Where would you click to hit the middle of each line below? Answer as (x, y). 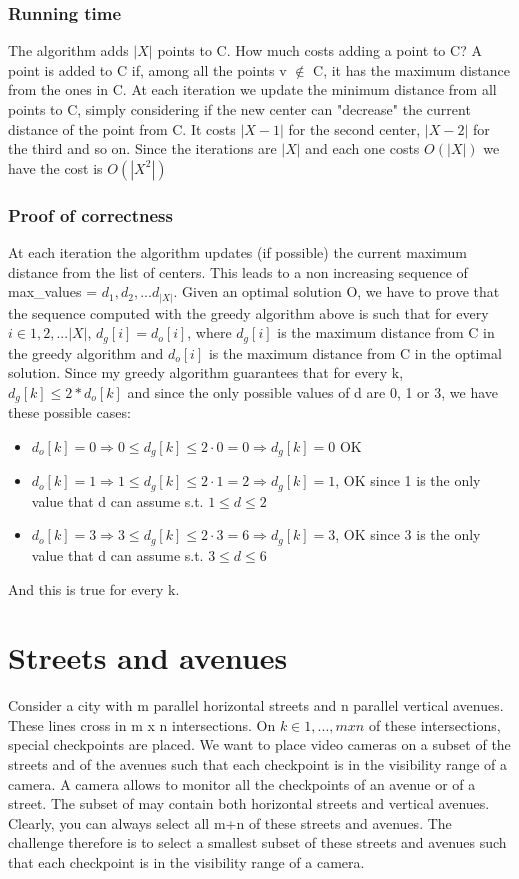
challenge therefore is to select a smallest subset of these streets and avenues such (257, 842)
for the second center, (354, 128)
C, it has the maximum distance (411, 69)
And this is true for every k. (94, 588)
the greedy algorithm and (86, 352)
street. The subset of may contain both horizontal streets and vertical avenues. (249, 803)
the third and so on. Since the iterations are (142, 148)
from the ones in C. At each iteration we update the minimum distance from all (252, 89)
